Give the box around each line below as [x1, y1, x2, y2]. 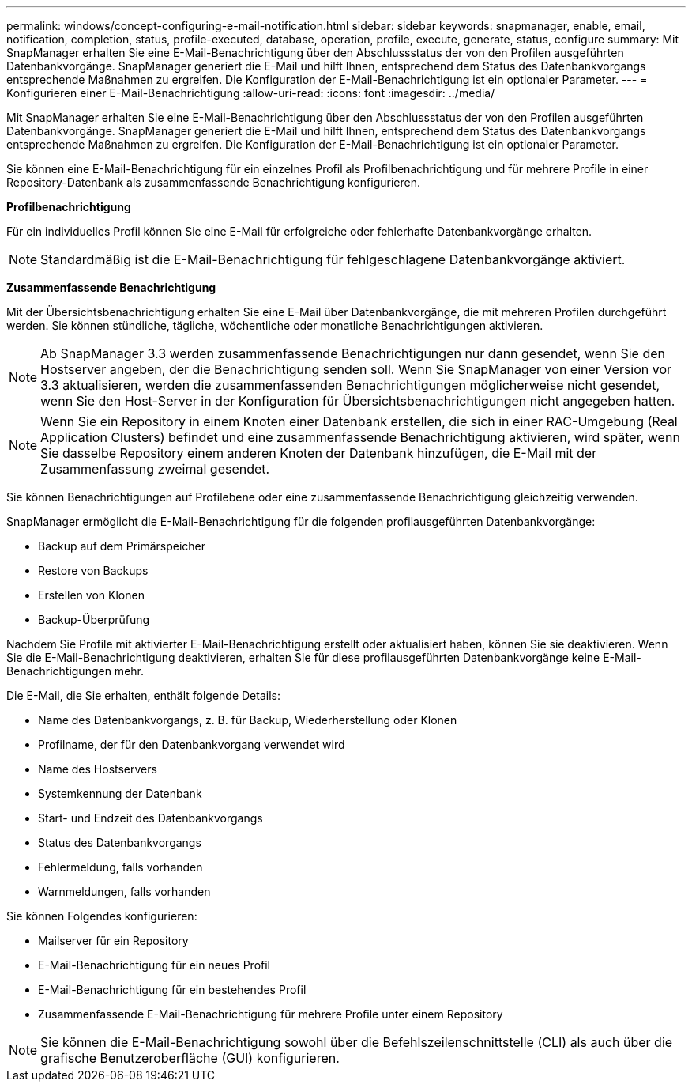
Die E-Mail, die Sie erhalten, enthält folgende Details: [6, 689, 280, 702]
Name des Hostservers [38, 762, 157, 776]
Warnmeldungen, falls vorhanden [38, 885, 211, 898]
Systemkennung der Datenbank [38, 787, 202, 800]
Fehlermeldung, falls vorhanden [38, 860, 203, 874]
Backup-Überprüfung [38, 613, 150, 626]
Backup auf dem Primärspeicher [38, 539, 206, 553]
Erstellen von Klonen [38, 588, 145, 602]
